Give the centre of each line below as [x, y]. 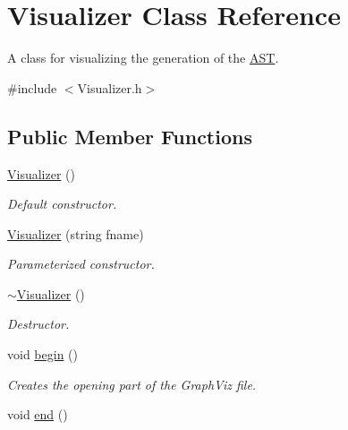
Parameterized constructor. [81, 264]
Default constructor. [62, 204]
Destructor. [38, 324]
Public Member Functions [130, 136]
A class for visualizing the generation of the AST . [143, 58]
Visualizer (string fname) [76, 233]
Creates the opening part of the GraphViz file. [132, 384]
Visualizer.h [110, 87]
